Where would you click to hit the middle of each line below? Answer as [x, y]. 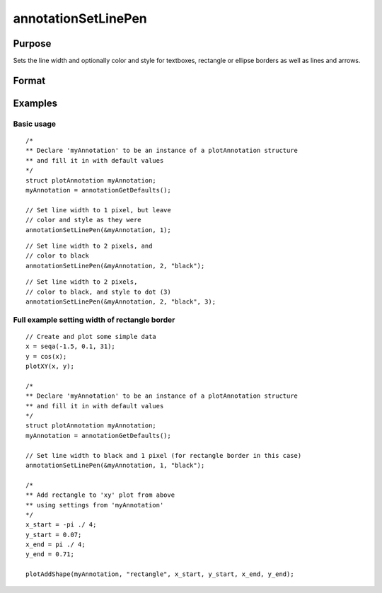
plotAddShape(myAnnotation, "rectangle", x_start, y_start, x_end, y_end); [160, 574]
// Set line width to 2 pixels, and [89, 246]
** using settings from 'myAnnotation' [95, 505]
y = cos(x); [46, 356]
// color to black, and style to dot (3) [98, 292]
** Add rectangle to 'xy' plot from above [100, 495]
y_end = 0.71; [50, 554]
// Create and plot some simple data [91, 336]
